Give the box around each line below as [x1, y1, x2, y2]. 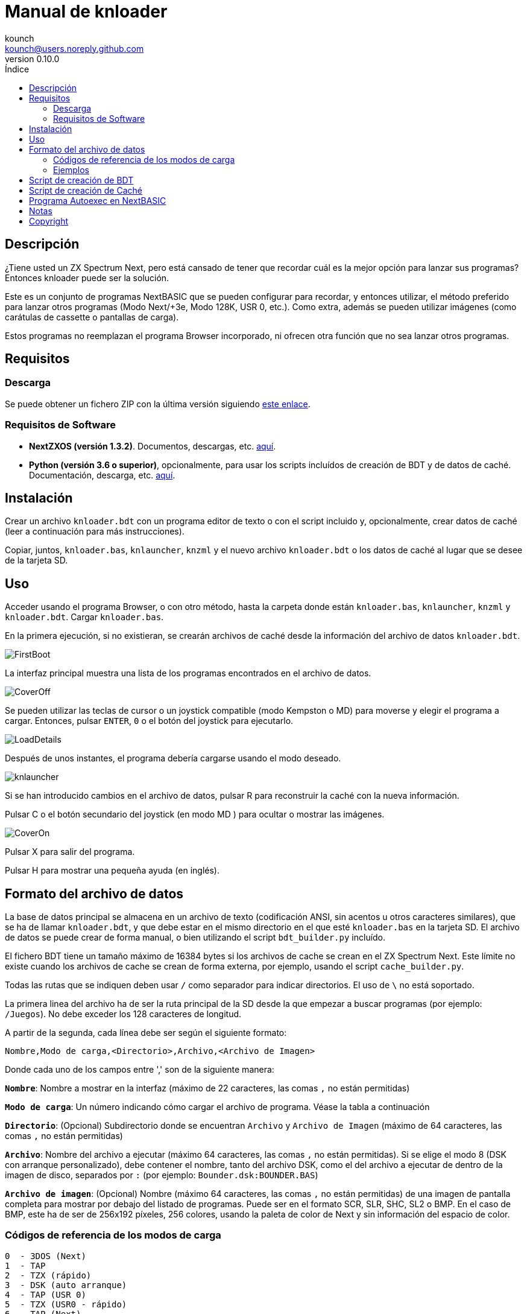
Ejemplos [53, 164, 89, 175]
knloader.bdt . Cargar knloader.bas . [5, 612, 164, 623]
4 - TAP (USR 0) [5, 1289, 86, 1300]
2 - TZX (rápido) [5, 1270, 92, 1280]
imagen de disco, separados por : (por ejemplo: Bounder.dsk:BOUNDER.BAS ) [5, 1170, 318, 1181]
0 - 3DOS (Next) [5, 1251, 86, 1261]
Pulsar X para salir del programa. [5, 846, 135, 857]
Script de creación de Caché [29, 185, 142, 195]
